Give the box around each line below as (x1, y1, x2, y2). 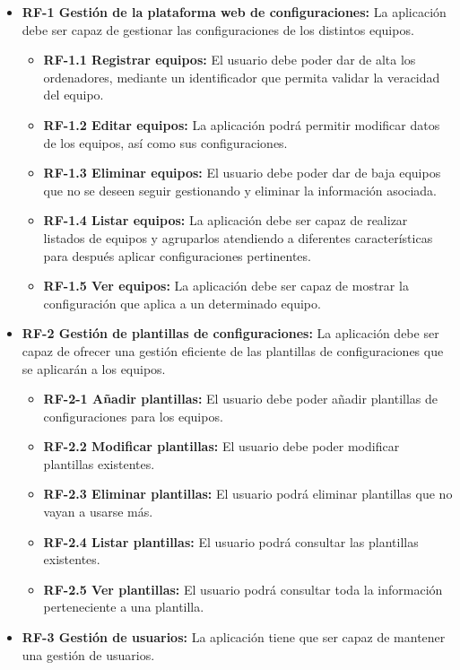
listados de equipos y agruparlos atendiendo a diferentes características (43, 228, 433, 247)
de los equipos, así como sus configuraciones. (43, 133, 288, 152)
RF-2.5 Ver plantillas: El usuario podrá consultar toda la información (43, 579, 443, 598)
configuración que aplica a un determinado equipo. (43, 293, 321, 312)
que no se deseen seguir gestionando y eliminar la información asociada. (43, 180, 437, 199)
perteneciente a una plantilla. (43, 597, 204, 616)
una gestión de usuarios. (22, 645, 155, 664)
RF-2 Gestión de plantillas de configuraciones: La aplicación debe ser (22, 324, 439, 343)
